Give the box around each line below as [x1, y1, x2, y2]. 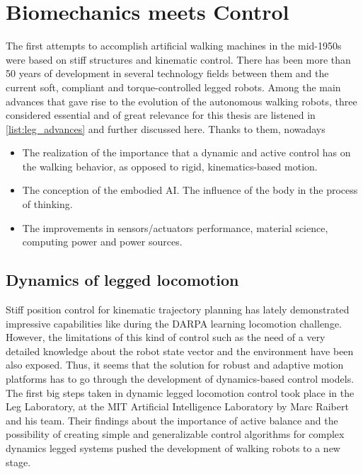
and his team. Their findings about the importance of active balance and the [6, 412, 338, 427]
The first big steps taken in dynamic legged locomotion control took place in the [6, 385, 355, 400]
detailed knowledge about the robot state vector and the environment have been [6, 343, 354, 358]
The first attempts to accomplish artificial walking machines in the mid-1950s [6, 38, 342, 53]
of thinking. [22, 197, 73, 212]
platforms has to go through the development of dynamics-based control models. [6, 371, 355, 386]
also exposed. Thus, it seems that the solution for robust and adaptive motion [6, 357, 344, 372]
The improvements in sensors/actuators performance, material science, [22, 220, 328, 235]
